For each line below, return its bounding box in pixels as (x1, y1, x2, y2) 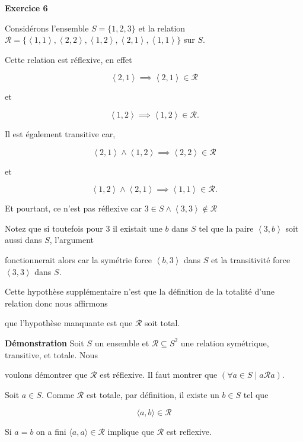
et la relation (138, 21, 186, 34)
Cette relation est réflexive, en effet (5, 53, 132, 65)
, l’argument (49, 233, 94, 246)
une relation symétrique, (180, 336, 269, 349)
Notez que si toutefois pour (5, 222, 103, 234)
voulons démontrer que (5, 368, 88, 381)
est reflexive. (166, 425, 212, 438)
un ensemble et (94, 336, 149, 349)
